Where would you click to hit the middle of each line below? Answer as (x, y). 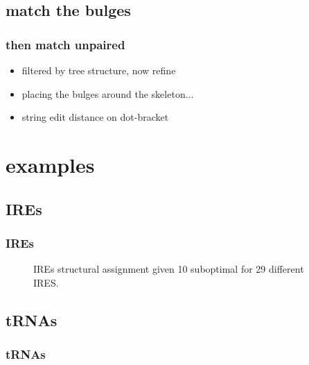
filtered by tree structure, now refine (99, 70)
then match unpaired (65, 44)
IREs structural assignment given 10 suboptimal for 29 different (169, 269)
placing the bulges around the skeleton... (108, 93)
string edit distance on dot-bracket (95, 117)
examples (50, 164)
